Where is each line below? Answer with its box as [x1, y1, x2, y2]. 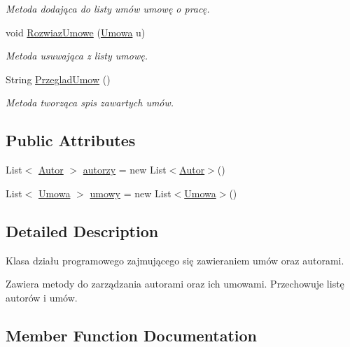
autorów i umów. [6, 290, 78, 304]
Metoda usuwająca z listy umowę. [6, 48, 148, 63]
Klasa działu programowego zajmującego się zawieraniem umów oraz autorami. [6, 253, 344, 267]
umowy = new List [90, 185, 171, 200]
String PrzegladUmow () [6, 71, 111, 86]
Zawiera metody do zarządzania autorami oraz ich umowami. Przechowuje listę [6, 276, 344, 291]
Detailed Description [6, 220, 159, 241]
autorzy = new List [83, 162, 167, 177]
